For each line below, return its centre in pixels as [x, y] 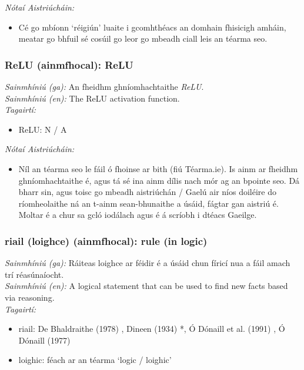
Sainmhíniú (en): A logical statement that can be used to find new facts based [146, 286]
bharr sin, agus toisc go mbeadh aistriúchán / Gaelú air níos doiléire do [147, 192]
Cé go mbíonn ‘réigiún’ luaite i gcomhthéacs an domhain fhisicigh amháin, [152, 27]
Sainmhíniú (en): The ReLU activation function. [92, 98]
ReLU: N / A [43, 129]
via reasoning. [30, 297]
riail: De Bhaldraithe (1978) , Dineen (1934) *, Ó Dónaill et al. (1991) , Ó [152, 329]
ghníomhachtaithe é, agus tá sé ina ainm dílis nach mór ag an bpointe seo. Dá [159, 180]
